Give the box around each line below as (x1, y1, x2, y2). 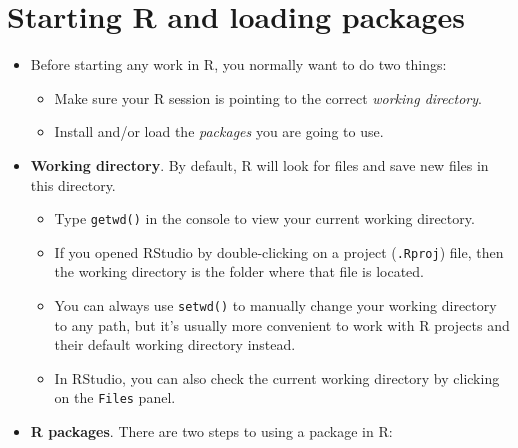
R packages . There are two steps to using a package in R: (30, 421, 393, 442)
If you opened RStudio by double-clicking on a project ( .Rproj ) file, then (54, 241, 504, 262)
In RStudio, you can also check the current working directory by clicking (54, 367, 500, 388)
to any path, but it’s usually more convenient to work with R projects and (54, 314, 510, 335)
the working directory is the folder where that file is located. (54, 261, 424, 282)
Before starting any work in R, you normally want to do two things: (30, 54, 447, 75)
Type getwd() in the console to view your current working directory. (54, 208, 475, 229)
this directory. (30, 174, 116, 195)
